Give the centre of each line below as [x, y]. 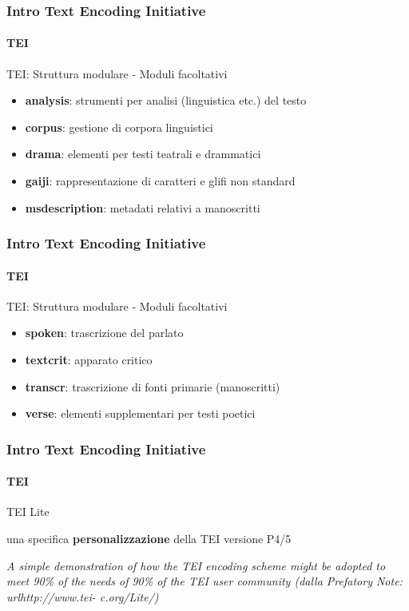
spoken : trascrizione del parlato [104, 333]
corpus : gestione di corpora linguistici [119, 127]
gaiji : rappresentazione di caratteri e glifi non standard [160, 181]
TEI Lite [28, 512]
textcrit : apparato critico [89, 360]
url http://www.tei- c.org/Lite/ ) [83, 596]
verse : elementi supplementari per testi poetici [140, 413]
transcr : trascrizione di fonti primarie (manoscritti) [153, 386]
